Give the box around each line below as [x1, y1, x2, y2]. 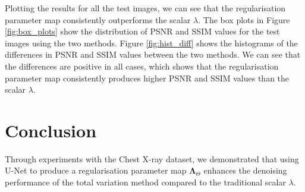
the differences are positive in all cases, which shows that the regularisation [5, 59, 279, 72]
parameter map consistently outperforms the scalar [5, 13, 191, 26]
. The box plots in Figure [198, 13, 290, 26]
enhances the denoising [203, 164, 287, 177]
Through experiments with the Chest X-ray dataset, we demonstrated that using [5, 152, 299, 165]
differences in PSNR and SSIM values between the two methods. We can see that [5, 48, 301, 61]
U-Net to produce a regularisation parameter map [5, 164, 187, 177]
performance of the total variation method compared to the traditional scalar [5, 176, 286, 188]
